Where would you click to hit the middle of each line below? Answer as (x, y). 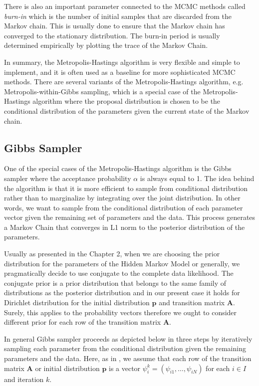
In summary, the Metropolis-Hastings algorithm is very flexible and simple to (122, 62)
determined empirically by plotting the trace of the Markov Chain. (106, 45)
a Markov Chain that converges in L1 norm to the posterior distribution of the (125, 227)
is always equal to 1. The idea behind (197, 178)
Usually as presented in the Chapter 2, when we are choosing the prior (112, 254)
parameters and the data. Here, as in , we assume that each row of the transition (128, 358)
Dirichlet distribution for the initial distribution (77, 302)
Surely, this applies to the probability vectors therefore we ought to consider (121, 312)
